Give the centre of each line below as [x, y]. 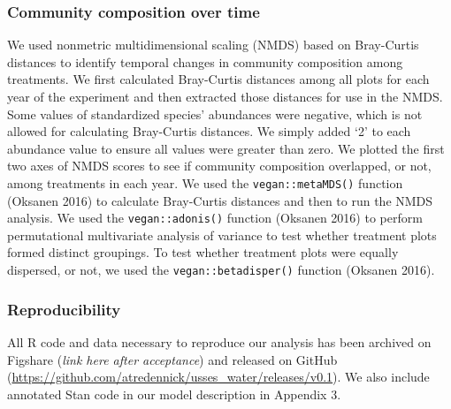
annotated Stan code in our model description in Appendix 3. [174, 394]
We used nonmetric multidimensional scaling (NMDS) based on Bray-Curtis [213, 45]
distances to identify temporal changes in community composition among [205, 61]
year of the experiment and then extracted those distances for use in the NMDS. [225, 96]
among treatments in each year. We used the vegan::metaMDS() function [205, 182]
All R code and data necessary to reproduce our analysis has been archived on [219, 341]
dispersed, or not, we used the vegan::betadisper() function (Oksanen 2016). [221, 270]
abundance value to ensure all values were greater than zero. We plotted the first [226, 148]
